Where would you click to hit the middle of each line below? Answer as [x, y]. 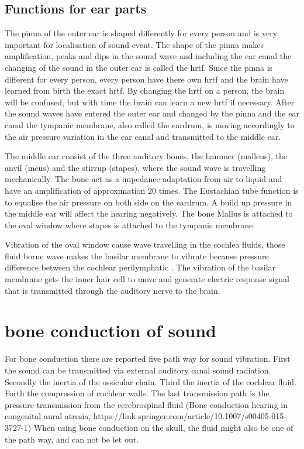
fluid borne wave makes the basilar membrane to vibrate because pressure [137, 256]
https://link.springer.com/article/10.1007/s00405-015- [190, 416]
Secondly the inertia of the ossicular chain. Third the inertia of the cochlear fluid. [151, 381]
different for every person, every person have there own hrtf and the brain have [146, 79]
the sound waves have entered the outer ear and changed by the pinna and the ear [152, 113]
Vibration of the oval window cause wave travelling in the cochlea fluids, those [145, 244]
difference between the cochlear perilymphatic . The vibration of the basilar [140, 267]
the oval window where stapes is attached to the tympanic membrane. [130, 225]
